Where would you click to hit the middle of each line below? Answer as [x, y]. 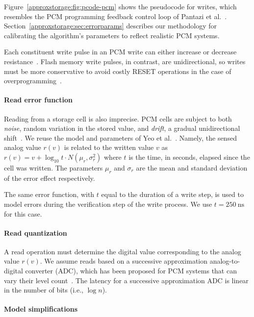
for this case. [23, 213]
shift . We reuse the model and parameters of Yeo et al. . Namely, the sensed [120, 137]
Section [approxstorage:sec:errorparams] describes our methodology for [110, 26]
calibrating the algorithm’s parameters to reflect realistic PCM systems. [112, 35]
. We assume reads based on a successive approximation [124, 261]
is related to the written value [109, 147]
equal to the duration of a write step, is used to [172, 194]
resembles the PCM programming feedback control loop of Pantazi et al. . [115, 16]
